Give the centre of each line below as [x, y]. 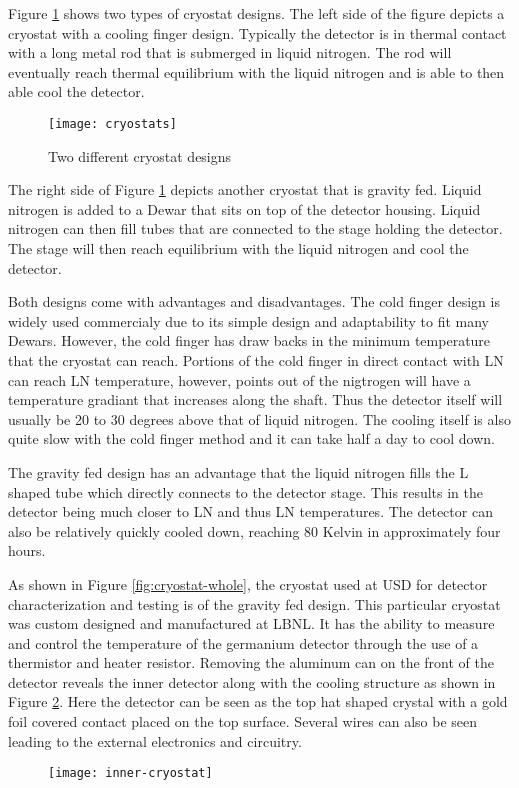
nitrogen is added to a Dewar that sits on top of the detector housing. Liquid [244, 208]
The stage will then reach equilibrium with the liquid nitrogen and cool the [238, 248]
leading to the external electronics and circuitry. [155, 740]
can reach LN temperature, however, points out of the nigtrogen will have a [239, 379]
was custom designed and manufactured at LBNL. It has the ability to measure [251, 623]
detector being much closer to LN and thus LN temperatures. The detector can [250, 511]
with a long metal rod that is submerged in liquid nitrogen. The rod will [230, 52]
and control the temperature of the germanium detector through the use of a [243, 642]
